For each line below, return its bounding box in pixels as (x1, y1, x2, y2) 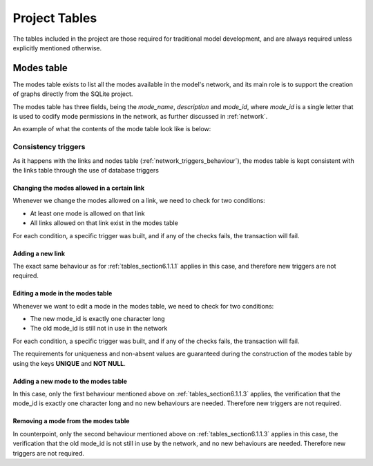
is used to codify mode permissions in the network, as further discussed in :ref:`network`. (12, 113, 268, 121)
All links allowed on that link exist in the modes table (30, 219, 179, 227)
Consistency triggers (12, 142, 86, 152)
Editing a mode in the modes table (12, 289, 113, 298)
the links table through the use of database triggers (12, 166, 159, 174)
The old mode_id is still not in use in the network (30, 324, 168, 333)
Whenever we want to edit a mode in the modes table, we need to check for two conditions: (12, 302, 274, 310)
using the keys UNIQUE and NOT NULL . (12, 359, 126, 367)
